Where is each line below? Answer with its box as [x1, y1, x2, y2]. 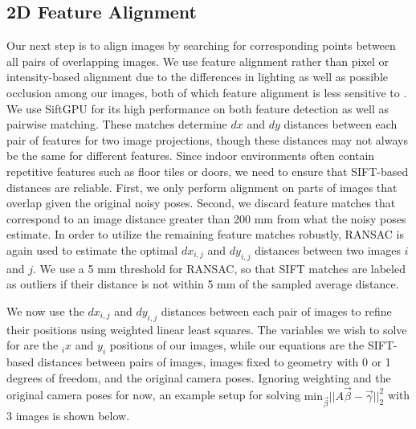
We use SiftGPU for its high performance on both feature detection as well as [6, 100, 389, 116]
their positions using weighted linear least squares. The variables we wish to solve [6, 321, 407, 337]
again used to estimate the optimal [6, 241, 178, 258]
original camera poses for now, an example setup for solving [6, 386, 301, 403]
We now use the [6, 302, 84, 319]
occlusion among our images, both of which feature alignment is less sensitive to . [6, 84, 407, 100]
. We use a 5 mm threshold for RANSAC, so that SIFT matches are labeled [33, 259, 406, 276]
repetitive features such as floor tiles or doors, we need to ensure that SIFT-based [6, 162, 409, 179]
